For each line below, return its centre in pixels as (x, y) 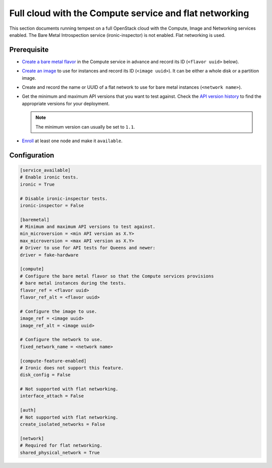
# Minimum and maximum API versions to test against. (88, 227)
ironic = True (37, 184)
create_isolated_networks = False (62, 424)
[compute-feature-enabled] (53, 361)
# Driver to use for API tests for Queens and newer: (88, 248)
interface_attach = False (52, 396)
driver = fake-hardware (49, 255)
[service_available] (45, 170)
